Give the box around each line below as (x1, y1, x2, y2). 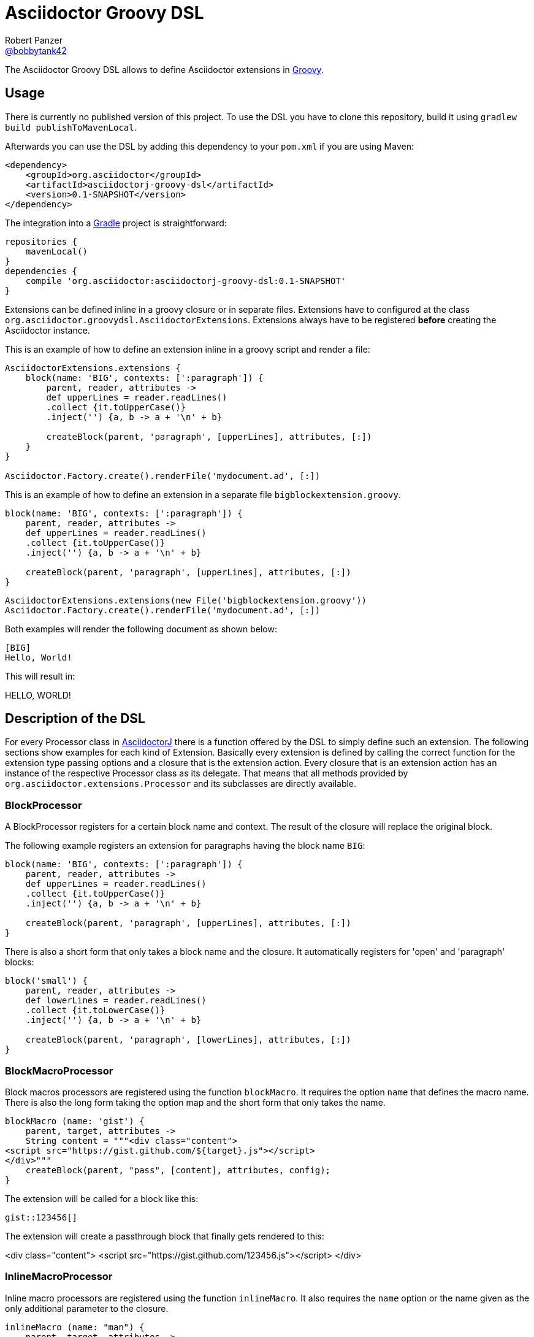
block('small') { (5, 976, 88, 986)
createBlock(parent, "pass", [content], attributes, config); (25, 1165, 331, 1175)
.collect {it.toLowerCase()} (25, 1005, 166, 1016)
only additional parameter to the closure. (5, 1303, 169, 1314)
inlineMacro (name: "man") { (5, 1322, 145, 1332)
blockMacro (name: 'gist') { (5, 1116, 145, 1126)
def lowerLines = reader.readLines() (25, 995, 207, 1006)
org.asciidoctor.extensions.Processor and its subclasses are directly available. (5, 778, 357, 789)
